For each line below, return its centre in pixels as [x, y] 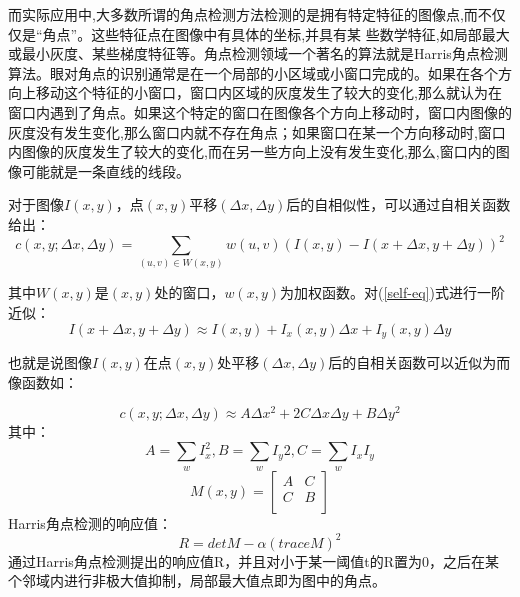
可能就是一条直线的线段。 [105, 170]
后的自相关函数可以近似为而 [419, 362]
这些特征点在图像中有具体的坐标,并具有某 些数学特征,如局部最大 [300, 33]
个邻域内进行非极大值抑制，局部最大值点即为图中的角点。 [197, 580]
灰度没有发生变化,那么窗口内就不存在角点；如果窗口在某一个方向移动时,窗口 [257, 131]
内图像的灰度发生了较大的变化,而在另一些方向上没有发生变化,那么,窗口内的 [252, 151]
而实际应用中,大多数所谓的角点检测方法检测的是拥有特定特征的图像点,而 [243, 14]
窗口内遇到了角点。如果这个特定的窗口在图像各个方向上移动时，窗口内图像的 [260, 111]
